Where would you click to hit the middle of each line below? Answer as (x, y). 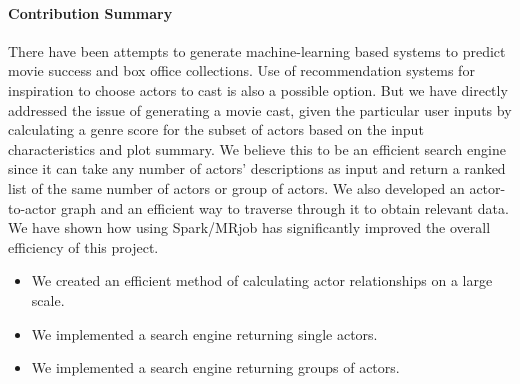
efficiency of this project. (83, 246)
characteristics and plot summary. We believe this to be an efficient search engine (257, 148)
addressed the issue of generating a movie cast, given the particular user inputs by (260, 109)
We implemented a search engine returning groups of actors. (215, 367)
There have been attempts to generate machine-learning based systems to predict (257, 50)
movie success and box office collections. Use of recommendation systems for (241, 70)
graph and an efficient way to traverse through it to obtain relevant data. (284, 207)
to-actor (32, 207)
